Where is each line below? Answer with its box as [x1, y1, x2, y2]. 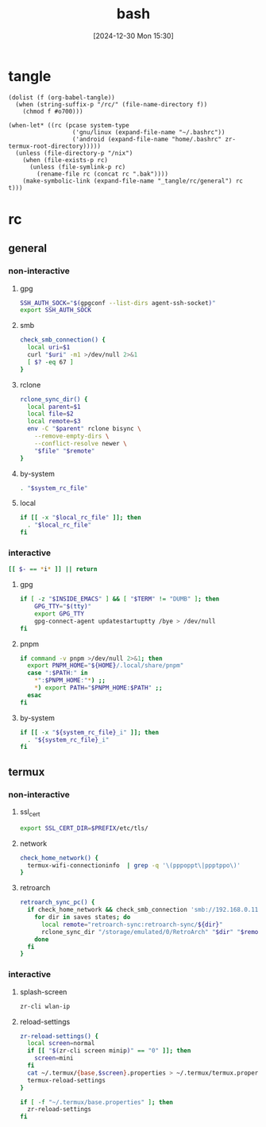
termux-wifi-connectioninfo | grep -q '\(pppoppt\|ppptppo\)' [27, 861, 241, 870]
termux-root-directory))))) [8, 142, 102, 150]
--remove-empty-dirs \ [34, 432, 110, 441]
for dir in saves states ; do [34, 913, 131, 921]
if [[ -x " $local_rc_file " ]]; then [19, 514, 141, 522]
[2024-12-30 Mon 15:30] [92, 31, 175, 41]
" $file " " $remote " [34, 446, 95, 455]
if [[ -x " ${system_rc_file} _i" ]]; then [19, 728, 160, 736]
